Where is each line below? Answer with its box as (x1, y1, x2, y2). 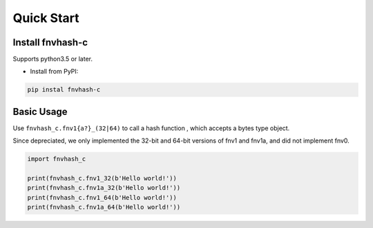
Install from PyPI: (30, 68, 79, 76)
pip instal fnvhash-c (27, 86, 101, 94)
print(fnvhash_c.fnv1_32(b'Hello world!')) (27, 174, 178, 183)
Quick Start (12, 10, 79, 25)
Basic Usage (12, 105, 68, 117)
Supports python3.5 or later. (12, 55, 93, 63)
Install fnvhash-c (12, 37, 88, 48)
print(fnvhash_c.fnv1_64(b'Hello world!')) (27, 194, 178, 201)
